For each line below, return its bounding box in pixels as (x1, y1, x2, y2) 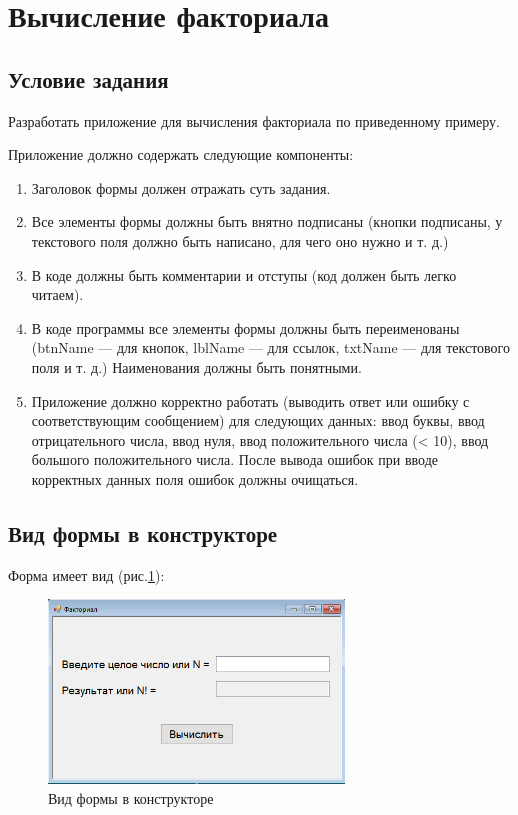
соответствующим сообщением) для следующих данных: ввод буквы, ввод (31, 410, 485, 431)
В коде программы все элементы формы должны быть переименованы (31, 317, 460, 338)
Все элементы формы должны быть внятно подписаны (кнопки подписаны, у (31, 211, 503, 232)
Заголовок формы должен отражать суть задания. (31, 177, 331, 198)
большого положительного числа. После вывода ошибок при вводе (31, 449, 439, 470)
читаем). (31, 284, 84, 305)
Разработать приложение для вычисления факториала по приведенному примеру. (8, 110, 500, 131)
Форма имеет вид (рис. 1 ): (8, 564, 165, 585)
